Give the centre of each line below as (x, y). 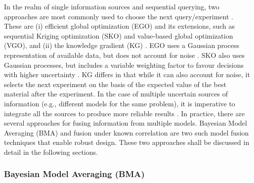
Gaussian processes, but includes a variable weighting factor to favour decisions (124, 65)
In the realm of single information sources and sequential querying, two (112, 6)
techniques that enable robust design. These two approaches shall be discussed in (127, 142)
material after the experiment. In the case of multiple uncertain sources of (116, 94)
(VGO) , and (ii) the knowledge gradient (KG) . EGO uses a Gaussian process (122, 45)
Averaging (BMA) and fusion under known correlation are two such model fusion (127, 132)
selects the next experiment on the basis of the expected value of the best (115, 84)
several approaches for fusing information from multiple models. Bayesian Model (126, 123)
